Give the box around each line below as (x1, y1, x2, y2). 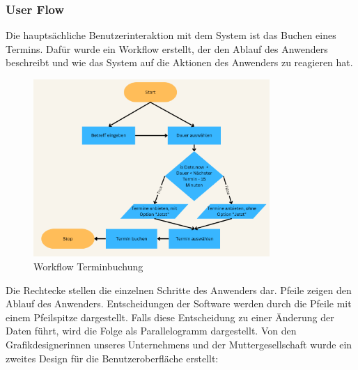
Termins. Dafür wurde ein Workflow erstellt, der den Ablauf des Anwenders (6, 41, 328, 56)
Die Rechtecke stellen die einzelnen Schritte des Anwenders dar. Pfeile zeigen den (6, 282, 352, 297)
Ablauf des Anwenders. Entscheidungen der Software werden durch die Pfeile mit (6, 296, 352, 311)
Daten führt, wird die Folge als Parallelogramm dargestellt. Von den (6, 323, 297, 338)
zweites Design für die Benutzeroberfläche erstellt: (6, 350, 219, 365)
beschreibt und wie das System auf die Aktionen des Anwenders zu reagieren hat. (6, 55, 353, 70)
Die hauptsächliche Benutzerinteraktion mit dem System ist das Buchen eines (6, 28, 336, 43)
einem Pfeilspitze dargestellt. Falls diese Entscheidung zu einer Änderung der (6, 309, 334, 324)
